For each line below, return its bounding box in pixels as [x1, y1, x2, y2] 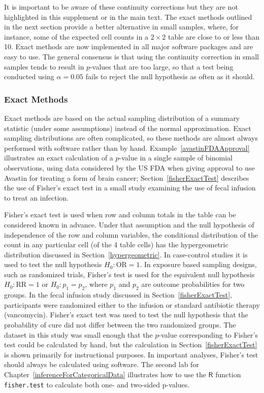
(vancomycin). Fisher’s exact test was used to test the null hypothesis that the [4, 309, 248, 320]
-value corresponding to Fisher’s [158, 329, 258, 340]
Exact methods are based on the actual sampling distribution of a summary [4, 112, 240, 123]
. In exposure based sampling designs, [140, 259, 257, 270]
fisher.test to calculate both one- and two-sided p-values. [4, 379, 190, 389]
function [215, 369, 241, 380]
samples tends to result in [4, 61, 84, 72]
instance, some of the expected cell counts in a [4, 31, 149, 42]
